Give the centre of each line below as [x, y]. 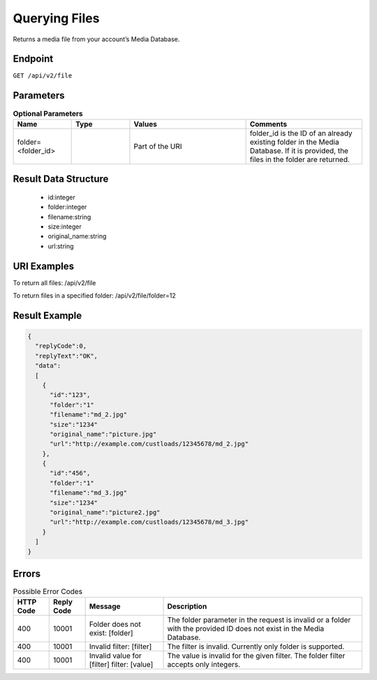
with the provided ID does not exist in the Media [246, 629]
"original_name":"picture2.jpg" [105, 513]
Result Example [47, 316]
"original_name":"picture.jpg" [103, 434]
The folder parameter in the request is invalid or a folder [259, 620]
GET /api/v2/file [43, 76]
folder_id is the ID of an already [301, 133]
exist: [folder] [111, 633]
